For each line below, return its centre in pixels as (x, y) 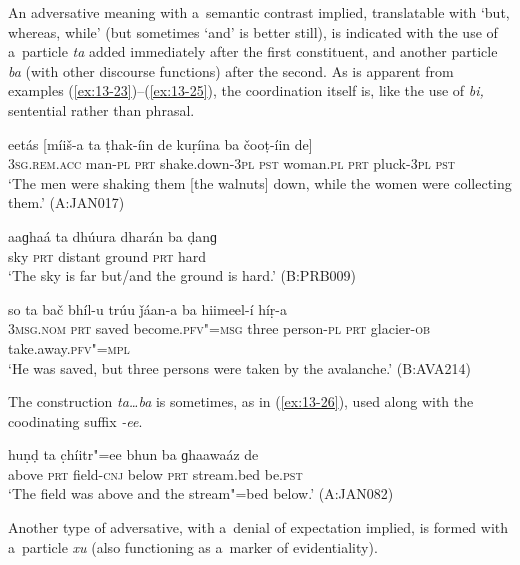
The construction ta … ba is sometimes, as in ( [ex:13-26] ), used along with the (241, 401)
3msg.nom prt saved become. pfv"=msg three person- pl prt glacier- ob (219, 328)
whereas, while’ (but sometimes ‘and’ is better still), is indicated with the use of (253, 31)
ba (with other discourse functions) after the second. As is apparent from (231, 70)
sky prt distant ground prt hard (107, 255)
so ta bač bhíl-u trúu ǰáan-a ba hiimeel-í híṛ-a (148, 308)
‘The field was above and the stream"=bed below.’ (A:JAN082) (201, 493)
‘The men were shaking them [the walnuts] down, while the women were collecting (260, 182)
